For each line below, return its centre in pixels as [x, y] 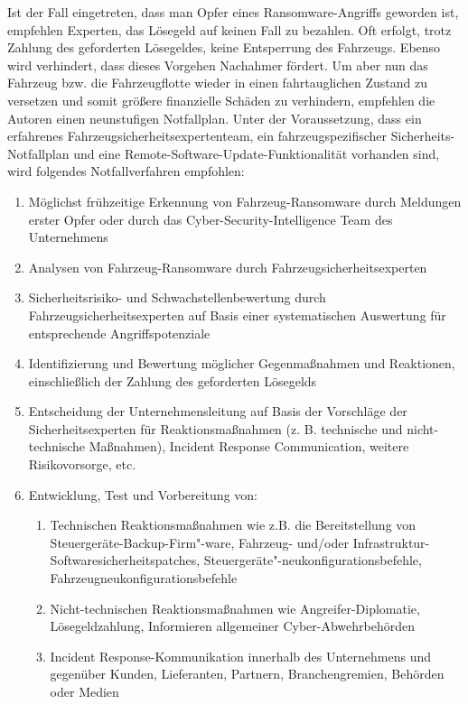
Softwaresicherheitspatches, [125, 560]
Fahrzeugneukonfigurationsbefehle [144, 578]
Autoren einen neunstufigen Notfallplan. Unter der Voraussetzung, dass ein [215, 118]
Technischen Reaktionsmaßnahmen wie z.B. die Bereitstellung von [233, 525]
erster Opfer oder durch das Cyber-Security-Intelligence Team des [211, 219]
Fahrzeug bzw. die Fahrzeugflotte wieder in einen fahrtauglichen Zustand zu [217, 83]
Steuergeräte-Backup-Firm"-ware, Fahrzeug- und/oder [199, 542]
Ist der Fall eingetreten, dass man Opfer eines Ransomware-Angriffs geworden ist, [233, 12]
